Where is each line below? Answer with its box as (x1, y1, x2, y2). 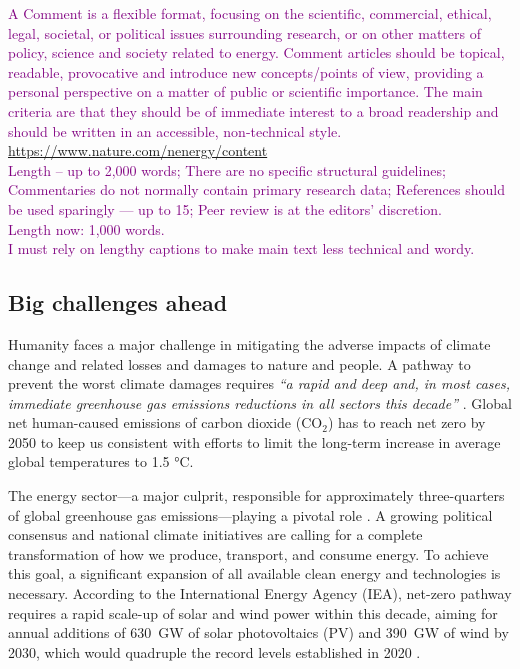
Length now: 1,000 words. (8, 218, 165, 239)
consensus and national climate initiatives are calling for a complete (8, 524, 423, 545)
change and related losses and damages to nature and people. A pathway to (8, 353, 471, 374)
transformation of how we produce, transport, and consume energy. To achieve (8, 543, 489, 564)
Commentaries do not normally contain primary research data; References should (8, 179, 505, 200)
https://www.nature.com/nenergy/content (8, 140, 268, 161)
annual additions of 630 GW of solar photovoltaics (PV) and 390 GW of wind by (8, 622, 509, 643)
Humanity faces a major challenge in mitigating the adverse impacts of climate (8, 333, 491, 354)
